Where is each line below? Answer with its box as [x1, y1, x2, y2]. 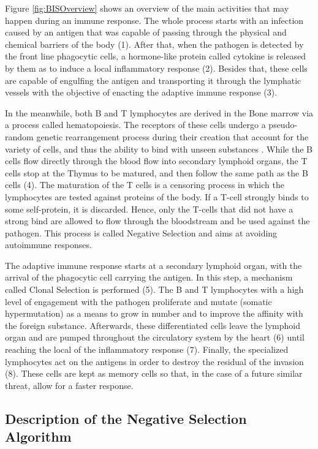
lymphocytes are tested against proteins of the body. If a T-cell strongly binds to [5, 190, 309, 203]
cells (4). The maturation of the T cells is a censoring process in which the [5, 178, 284, 191]
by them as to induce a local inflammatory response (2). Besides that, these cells [5, 61, 308, 74]
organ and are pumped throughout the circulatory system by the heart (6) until [5, 331, 305, 344]
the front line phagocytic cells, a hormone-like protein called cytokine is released [5, 50, 306, 62]
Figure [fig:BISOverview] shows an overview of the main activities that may [5, 2, 289, 14]
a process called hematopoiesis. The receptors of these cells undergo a [5, 118, 266, 131]
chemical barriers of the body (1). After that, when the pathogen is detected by [5, 37, 304, 50]
